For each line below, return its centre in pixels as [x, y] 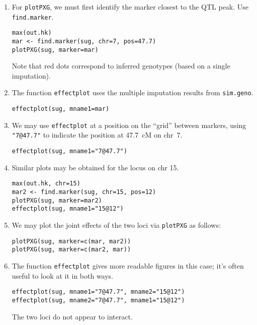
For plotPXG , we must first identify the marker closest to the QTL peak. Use [130, 7]
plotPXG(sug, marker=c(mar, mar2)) [71, 241]
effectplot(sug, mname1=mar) [61, 109]
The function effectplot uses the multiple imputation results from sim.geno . [133, 92]
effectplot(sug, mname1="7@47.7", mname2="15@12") [98, 292]
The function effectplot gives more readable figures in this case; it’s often [128, 265]
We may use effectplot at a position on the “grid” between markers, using [129, 125]
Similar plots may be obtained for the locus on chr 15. [95, 167]
